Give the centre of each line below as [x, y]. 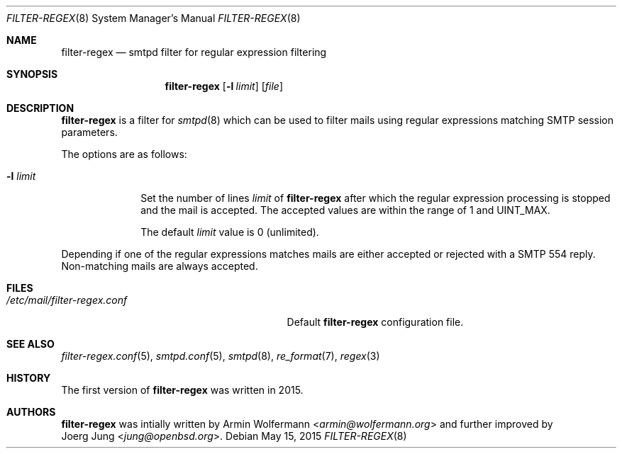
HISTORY [29, 378]
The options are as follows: [124, 154]
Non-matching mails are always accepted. [160, 266]
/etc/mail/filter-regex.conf [67, 300]
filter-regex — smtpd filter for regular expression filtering [194, 52]
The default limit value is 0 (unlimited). [230, 232]
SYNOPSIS [32, 74]
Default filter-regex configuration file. [375, 322]
